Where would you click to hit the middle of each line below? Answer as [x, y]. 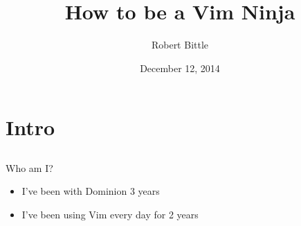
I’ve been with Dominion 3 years [91, 191]
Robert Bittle [180, 45]
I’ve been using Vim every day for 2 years [110, 215]
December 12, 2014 [180, 68]
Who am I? [29, 167]
